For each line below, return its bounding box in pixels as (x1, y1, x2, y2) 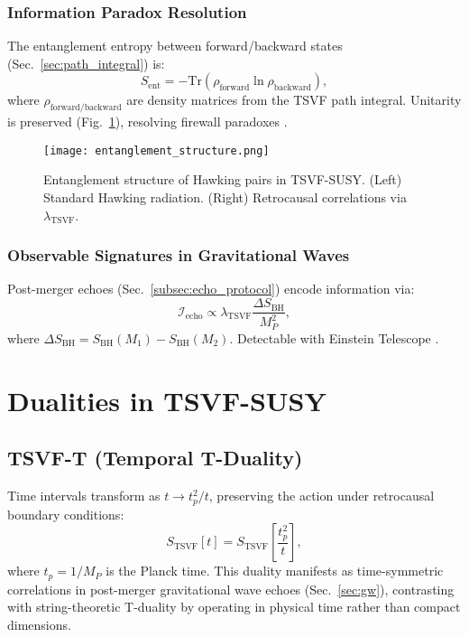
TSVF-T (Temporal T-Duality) (7, 444, 303, 472)
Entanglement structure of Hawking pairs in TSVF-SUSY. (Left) (43, 170, 402, 189)
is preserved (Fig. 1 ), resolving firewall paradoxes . (7, 112, 288, 131)
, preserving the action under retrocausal (208, 486, 435, 505)
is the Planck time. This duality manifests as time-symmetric (106, 561, 444, 580)
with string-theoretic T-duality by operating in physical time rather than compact (7, 597, 461, 616)
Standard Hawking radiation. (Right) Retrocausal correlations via (43, 188, 407, 207)
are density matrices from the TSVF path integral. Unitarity (126, 90, 462, 109)
